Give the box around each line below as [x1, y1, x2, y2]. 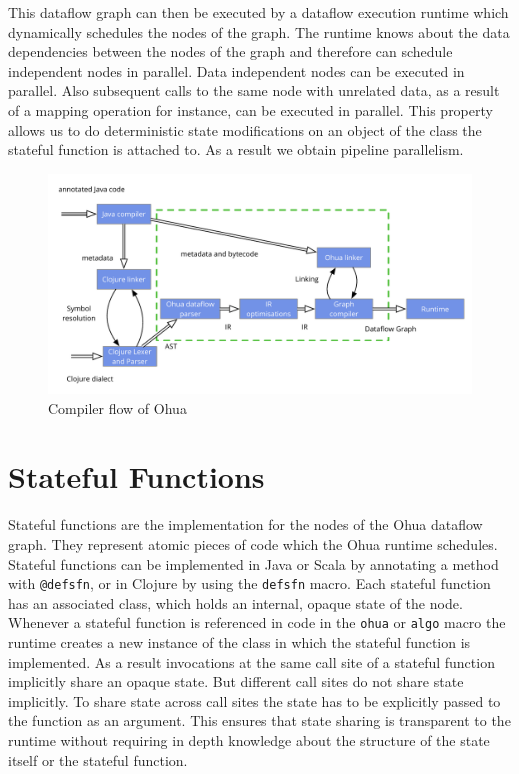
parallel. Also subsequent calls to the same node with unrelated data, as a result [8, 80, 500, 101]
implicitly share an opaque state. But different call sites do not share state [8, 671, 464, 692]
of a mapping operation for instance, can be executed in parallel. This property [8, 99, 493, 120]
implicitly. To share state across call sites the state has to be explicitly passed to [8, 690, 501, 711]
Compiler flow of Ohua [48, 397, 187, 418]
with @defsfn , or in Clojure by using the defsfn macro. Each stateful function [8, 573, 491, 594]
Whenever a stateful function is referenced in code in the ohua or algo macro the [8, 612, 506, 633]
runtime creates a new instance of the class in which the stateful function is [8, 632, 471, 653]
